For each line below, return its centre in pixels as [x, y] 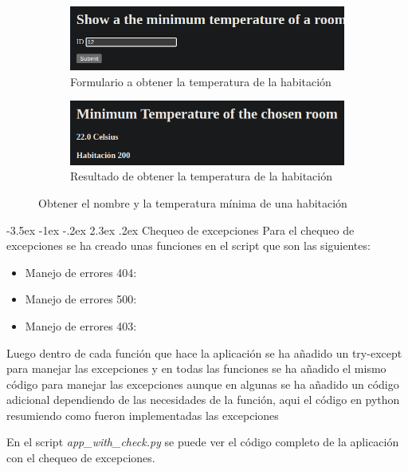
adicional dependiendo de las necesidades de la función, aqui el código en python [203, 400]
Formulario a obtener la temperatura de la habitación [201, 81]
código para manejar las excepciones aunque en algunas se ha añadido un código [203, 384]
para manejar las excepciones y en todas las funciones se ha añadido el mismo [196, 368]
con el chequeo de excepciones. [81, 458]
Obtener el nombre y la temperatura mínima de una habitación [193, 202]
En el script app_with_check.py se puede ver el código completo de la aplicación [203, 442]
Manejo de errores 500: [81, 299]
